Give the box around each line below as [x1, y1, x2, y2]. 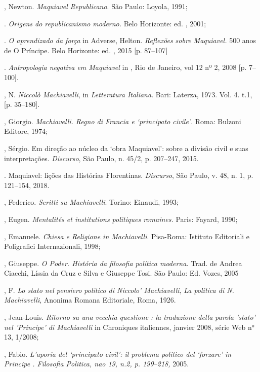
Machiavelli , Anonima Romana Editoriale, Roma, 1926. [4, 294, 176, 305]
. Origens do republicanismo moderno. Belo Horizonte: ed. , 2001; [4, 18, 206, 28]
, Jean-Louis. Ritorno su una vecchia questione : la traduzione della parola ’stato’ [4, 312, 255, 322]
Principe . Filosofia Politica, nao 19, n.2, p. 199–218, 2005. [4, 358, 189, 369]
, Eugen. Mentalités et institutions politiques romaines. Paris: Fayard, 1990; [4, 213, 238, 224]
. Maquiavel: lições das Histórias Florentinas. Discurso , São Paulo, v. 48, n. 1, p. [4, 170, 253, 180]
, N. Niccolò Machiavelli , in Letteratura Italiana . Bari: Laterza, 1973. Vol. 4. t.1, [4, 89, 252, 99]
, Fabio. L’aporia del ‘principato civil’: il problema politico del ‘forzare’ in [4, 348, 232, 359]
